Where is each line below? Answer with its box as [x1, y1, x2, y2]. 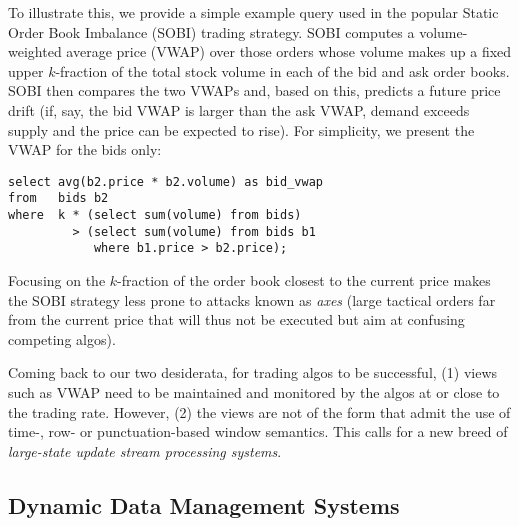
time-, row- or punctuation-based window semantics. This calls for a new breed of [8, 421, 508, 442]
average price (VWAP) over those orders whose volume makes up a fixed [66, 41, 512, 62]
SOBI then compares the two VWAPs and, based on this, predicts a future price [8, 80, 501, 101]
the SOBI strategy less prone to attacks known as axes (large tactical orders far [8, 289, 496, 310]
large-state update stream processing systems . [8, 440, 282, 461]
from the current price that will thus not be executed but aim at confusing [8, 309, 465, 330]
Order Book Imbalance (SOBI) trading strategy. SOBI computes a [8, 21, 415, 42]
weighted [8, 41, 62, 62]
